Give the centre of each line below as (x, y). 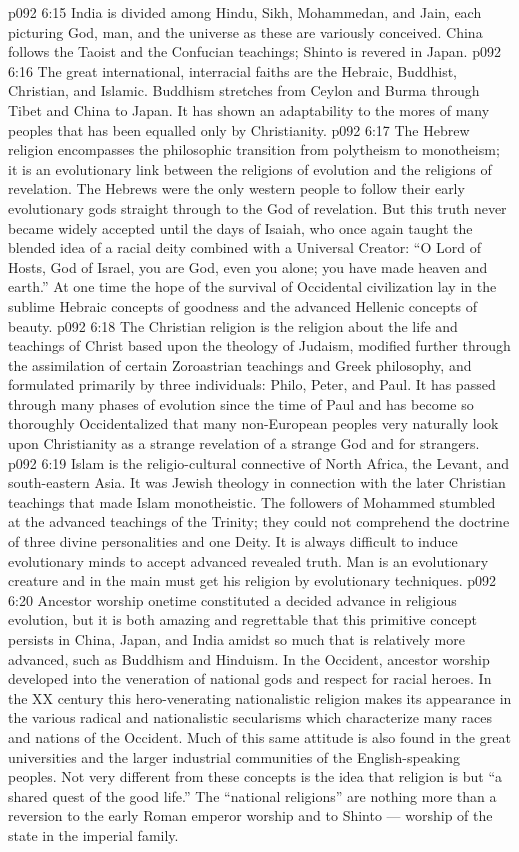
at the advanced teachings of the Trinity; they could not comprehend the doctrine (259, 521)
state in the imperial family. (93, 834)
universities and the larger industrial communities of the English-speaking (234, 756)
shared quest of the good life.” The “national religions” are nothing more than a (252, 795)
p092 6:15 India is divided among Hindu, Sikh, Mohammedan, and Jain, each (245, 12)
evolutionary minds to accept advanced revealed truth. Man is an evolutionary (248, 560)
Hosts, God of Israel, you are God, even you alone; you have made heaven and (248, 266)
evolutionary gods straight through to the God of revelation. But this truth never (257, 207)
